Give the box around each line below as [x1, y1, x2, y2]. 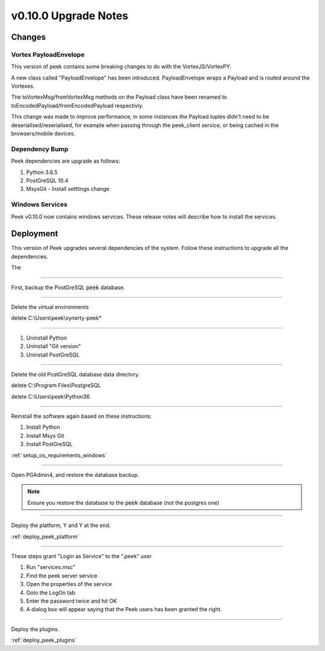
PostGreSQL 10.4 [26, 176, 69, 184]
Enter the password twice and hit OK [26, 597, 117, 605]
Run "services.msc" [26, 564, 75, 571]
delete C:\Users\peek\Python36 [11, 393, 90, 400]
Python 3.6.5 [26, 169, 58, 176]
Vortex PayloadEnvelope [11, 50, 85, 58]
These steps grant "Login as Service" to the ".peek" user [11, 553, 152, 559]
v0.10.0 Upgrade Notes [11, 9, 129, 22]
